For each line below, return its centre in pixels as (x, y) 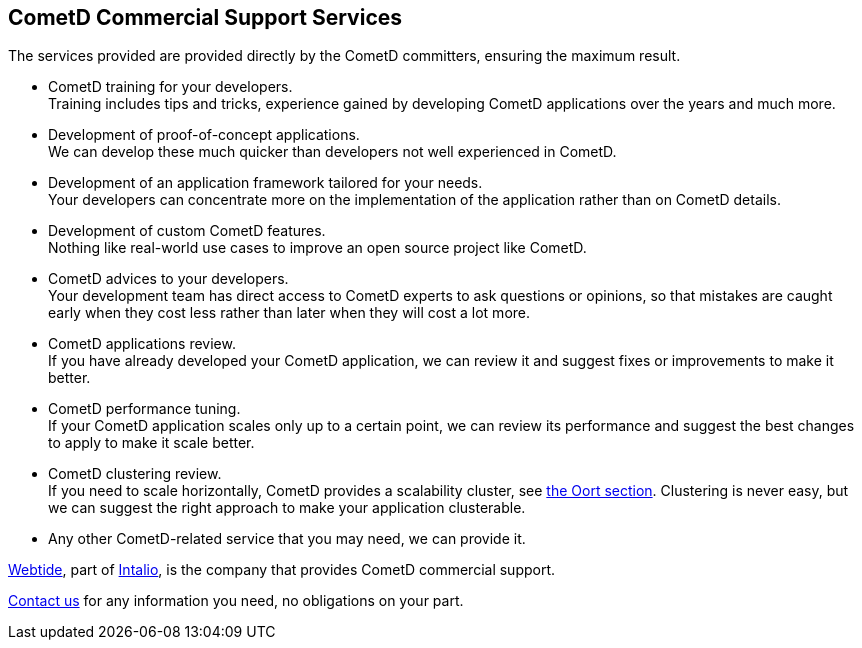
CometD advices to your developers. (168, 279)
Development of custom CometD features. (187, 231)
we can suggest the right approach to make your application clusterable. (287, 508)
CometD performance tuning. (144, 409)
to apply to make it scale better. (151, 443)
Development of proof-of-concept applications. (204, 135)
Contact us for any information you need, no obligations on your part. (236, 601)
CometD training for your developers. (170, 87)
